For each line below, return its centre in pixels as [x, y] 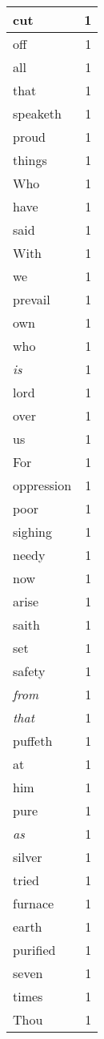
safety [29, 671]
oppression [42, 485]
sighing [32, 532]
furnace [34, 903]
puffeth [33, 741]
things [30, 160]
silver [28, 857]
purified [34, 950]
